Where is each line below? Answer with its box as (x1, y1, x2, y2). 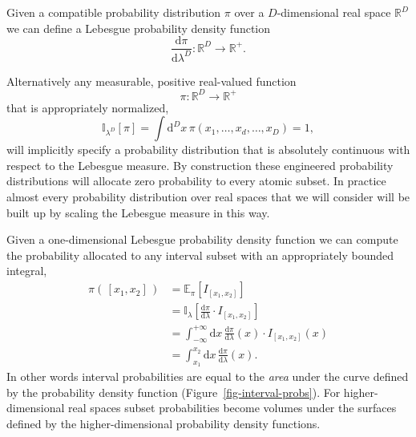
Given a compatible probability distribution (6, 4, 221, 20)
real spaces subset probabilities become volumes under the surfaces (68, 399, 397, 416)
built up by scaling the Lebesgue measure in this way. (6, 204, 270, 221)
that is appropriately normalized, (6, 99, 169, 115)
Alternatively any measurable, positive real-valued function (6, 72, 297, 89)
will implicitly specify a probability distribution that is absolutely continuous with (6, 141, 410, 158)
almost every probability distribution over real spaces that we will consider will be (6, 188, 410, 205)
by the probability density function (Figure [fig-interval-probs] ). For (6, 383, 341, 400)
